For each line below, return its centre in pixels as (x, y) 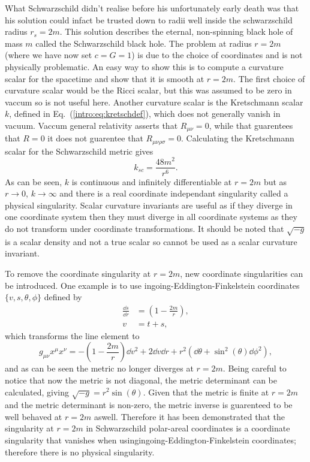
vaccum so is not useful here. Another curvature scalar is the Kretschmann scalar (154, 102)
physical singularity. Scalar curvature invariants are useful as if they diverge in (149, 205)
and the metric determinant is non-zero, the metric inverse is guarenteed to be (149, 405)
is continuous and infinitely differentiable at (152, 181)
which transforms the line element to (72, 335)
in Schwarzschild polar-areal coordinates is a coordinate (188, 428)
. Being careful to (255, 368)
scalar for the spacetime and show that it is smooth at (105, 78)
